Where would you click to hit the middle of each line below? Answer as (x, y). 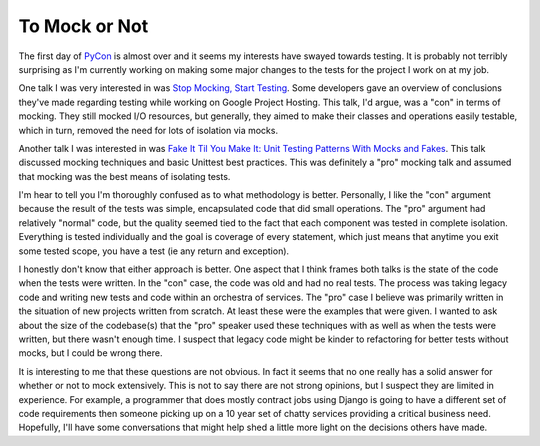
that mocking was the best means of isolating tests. (124, 176)
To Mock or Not (83, 26)
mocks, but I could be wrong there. (90, 353)
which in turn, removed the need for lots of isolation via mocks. (148, 130)
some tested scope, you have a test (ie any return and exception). (154, 251)
